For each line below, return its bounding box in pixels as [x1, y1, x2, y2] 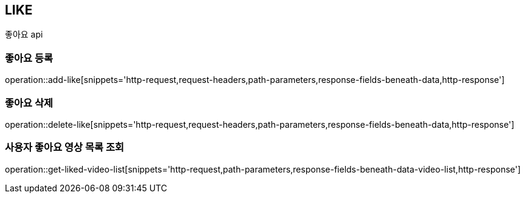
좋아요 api [5, 29, 43, 40]
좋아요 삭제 [5, 96, 53, 109]
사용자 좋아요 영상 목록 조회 [5, 141, 125, 154]
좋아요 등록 [5, 51, 53, 64]
